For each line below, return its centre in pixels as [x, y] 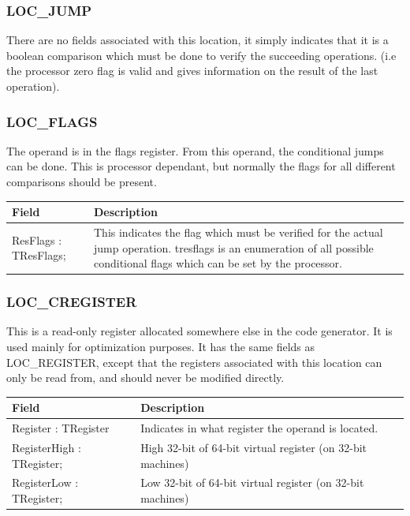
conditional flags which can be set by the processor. [218, 263]
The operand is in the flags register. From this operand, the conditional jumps [195, 150]
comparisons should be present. [82, 181]
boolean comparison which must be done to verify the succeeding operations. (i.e [201, 55]
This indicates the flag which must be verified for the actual [239, 232]
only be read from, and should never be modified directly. [145, 378]
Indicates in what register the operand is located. [259, 428]
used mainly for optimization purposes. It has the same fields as [161, 347]
